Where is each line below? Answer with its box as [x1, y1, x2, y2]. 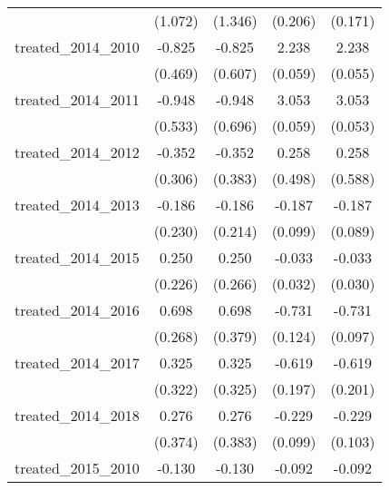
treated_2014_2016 [15, 299, 140, 320]
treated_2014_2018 [15, 405, 140, 426]
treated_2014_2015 [15, 247, 140, 268]
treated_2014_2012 [15, 142, 140, 162]
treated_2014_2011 [15, 89, 140, 110]
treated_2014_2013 [15, 194, 140, 215]
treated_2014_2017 [15, 352, 140, 373]
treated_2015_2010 [15, 457, 140, 478]
